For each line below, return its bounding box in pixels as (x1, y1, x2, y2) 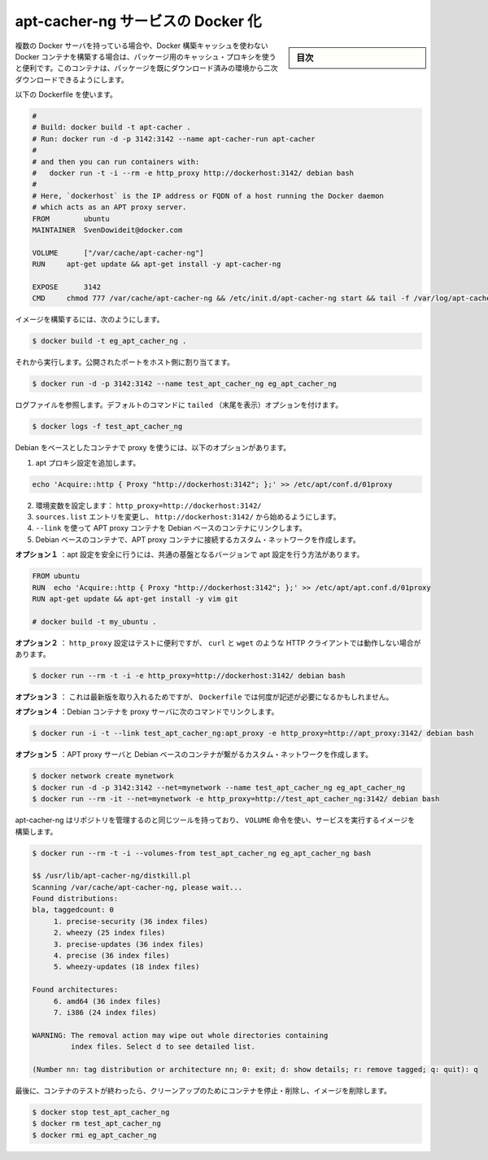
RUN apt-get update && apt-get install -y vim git (32, 594, 239, 603)
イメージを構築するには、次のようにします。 (15, 314, 164, 325)
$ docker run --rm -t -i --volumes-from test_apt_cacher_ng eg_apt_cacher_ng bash (32, 848, 372, 858)
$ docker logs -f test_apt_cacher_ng (32, 422, 183, 431)
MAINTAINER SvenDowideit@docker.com (32, 225, 183, 234)
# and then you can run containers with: (32, 157, 200, 166)
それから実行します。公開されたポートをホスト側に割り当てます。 (15, 357, 235, 367)
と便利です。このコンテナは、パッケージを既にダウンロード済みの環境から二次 (15, 63, 278, 73)
